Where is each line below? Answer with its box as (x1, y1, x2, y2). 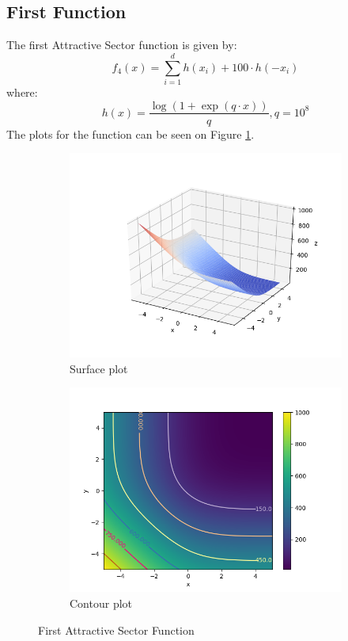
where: (6, 83, 38, 100)
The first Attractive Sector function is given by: (6, 36, 237, 53)
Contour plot (70, 594, 133, 611)
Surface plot (70, 360, 128, 376)
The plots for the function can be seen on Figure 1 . (6, 125, 255, 142)
